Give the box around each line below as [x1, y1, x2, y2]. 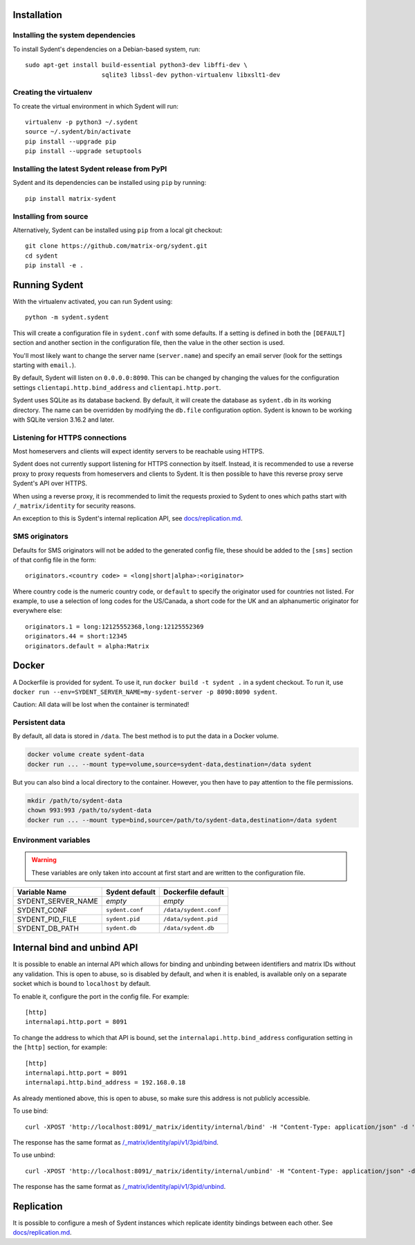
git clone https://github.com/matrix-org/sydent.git [25, 242, 207, 250]
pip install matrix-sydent [25, 195, 117, 202]
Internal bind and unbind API [12, 942, 138, 953]
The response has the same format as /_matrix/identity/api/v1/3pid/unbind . [12, 1183, 226, 1191]
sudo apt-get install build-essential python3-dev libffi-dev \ [25, 61, 248, 69]
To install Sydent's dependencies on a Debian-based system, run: [12, 45, 201, 53]
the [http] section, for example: [12, 1043, 107, 1052]
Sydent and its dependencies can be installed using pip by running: [12, 179, 207, 187]
